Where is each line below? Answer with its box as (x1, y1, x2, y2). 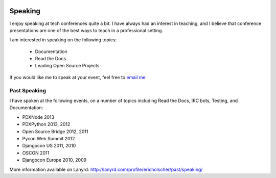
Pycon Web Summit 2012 (22, 135, 75, 141)
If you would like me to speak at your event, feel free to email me (9, 74, 146, 80)
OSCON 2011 (22, 149, 50, 156)
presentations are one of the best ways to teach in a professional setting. (9, 27, 164, 33)
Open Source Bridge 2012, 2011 (22, 128, 88, 135)
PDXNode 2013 (22, 114, 55, 120)
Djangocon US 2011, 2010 (22, 143, 76, 149)
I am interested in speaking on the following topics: (9, 37, 117, 43)
